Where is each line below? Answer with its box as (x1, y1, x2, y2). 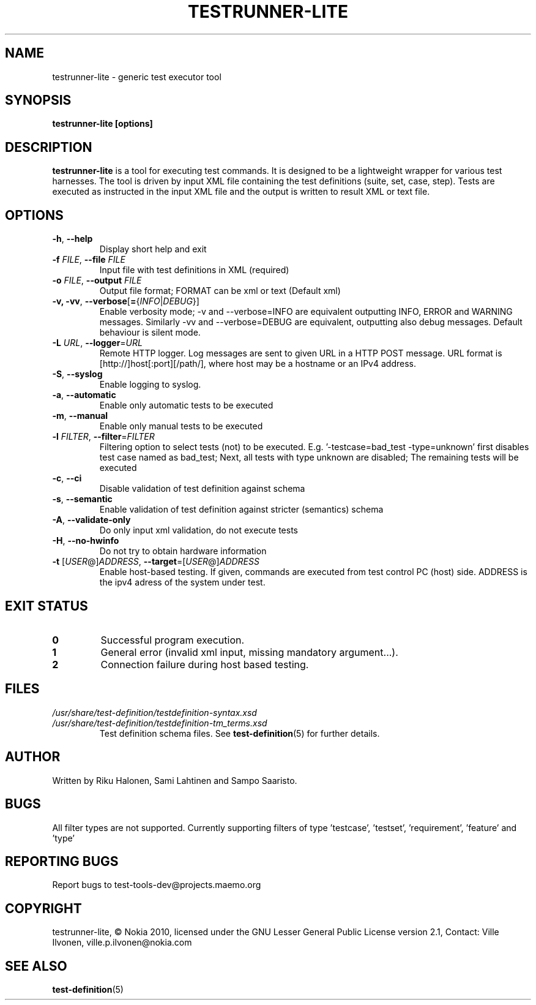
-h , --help (52, 233, 93, 244)
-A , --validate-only (52, 514, 131, 525)
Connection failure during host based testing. (100, 658, 309, 671)
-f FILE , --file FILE (52, 254, 125, 265)
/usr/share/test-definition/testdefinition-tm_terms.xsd (52, 717, 267, 728)
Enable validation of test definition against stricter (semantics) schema (99, 504, 384, 515)
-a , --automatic (52, 390, 116, 401)
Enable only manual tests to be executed (99, 421, 263, 432)
